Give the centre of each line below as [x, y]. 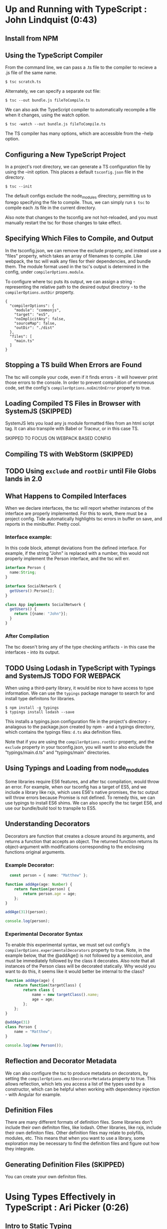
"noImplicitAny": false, [40, 319]
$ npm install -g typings [32, 708]
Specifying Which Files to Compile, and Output [79, 238]
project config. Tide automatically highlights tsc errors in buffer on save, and [84, 519]
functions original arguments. [35, 852]
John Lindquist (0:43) [51, 20]
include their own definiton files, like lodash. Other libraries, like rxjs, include [83, 1128]
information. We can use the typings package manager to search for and [80, 693]
